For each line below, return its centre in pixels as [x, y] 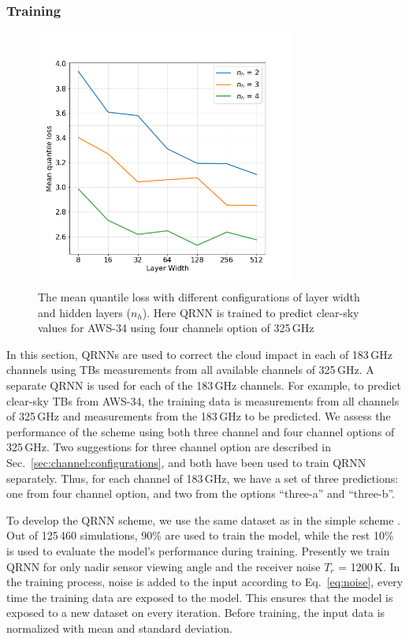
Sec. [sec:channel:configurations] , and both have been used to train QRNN [186, 462]
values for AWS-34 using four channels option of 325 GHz [176, 328]
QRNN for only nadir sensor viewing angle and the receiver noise [164, 566]
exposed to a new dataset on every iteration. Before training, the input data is [196, 613]
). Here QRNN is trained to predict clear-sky [251, 312]
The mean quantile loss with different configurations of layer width [199, 297]
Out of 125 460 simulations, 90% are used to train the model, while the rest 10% [200, 535]
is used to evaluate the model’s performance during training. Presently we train [198, 550]
